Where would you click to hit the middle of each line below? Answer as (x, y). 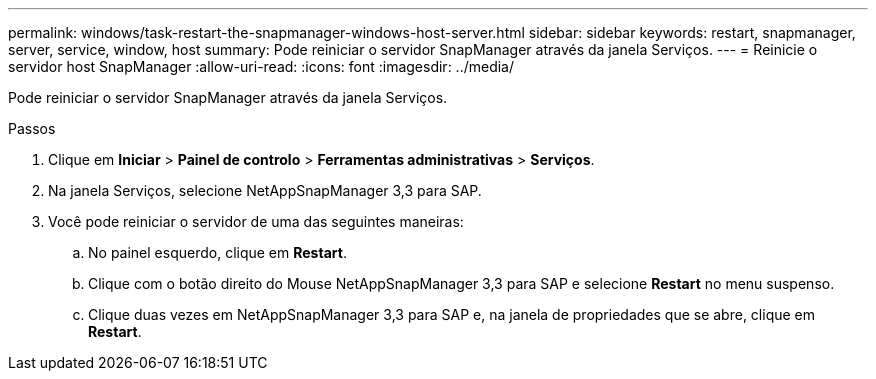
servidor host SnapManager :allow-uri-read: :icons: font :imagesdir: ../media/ (261, 66)
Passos (32, 128)
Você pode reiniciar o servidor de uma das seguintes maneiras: (256, 221)
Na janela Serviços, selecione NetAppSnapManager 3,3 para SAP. (265, 190)
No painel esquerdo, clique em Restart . (217, 252)
